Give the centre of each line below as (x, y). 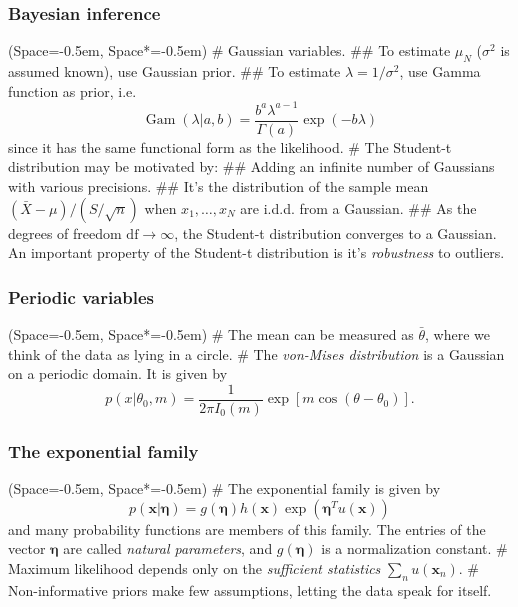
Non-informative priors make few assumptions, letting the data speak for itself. (250, 589)
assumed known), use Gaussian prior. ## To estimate (174, 71)
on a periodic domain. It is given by (118, 373)
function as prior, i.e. (72, 90)
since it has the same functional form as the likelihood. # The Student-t (230, 146)
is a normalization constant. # (414, 548)
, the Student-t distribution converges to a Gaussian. (335, 232)
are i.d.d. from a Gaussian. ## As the (358, 207)
